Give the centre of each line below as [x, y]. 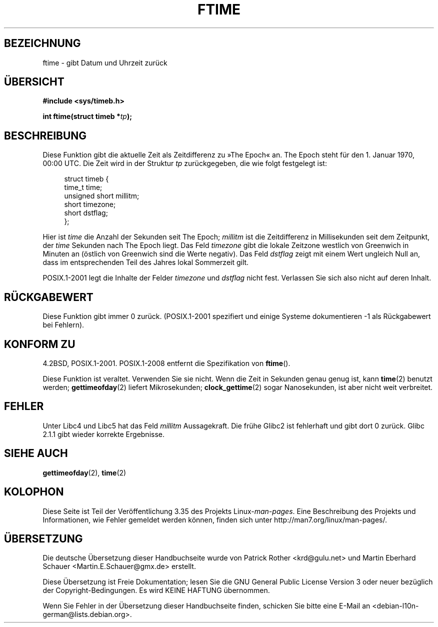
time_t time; [83, 187]
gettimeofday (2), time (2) [84, 472]
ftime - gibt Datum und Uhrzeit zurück [105, 62]
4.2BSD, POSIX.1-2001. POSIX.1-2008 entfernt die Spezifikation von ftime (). [166, 363]
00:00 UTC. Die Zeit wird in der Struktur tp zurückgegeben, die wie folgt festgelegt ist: [185, 163]
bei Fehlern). [63, 325]
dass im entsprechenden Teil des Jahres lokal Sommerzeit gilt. [146, 262]
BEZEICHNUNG [42, 43]
